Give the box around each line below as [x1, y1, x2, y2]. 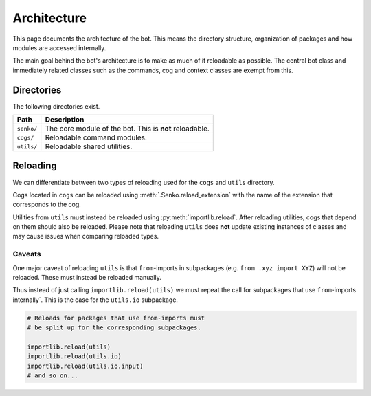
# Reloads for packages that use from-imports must [27, 313, 205, 322]
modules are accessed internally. [12, 43, 106, 52]
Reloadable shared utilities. [45, 142, 133, 151]
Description [45, 115, 85, 124]
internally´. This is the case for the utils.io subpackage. [12, 296, 179, 304]
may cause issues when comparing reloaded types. [12, 232, 159, 241]
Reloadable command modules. [45, 133, 148, 142]
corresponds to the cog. [12, 200, 82, 209]
